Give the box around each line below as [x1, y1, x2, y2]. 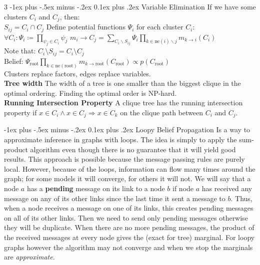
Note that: [4, 45, 36, 56]
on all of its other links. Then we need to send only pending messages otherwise [4, 212, 248, 223]
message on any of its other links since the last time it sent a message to [4, 193, 225, 203]
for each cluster [136, 21, 183, 32]
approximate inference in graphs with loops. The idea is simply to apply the [4, 134, 237, 144]
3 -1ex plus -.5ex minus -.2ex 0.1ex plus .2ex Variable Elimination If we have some [4, 1, 256, 11]
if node [172, 183, 194, 193]
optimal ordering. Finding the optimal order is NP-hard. [4, 87, 177, 98]
